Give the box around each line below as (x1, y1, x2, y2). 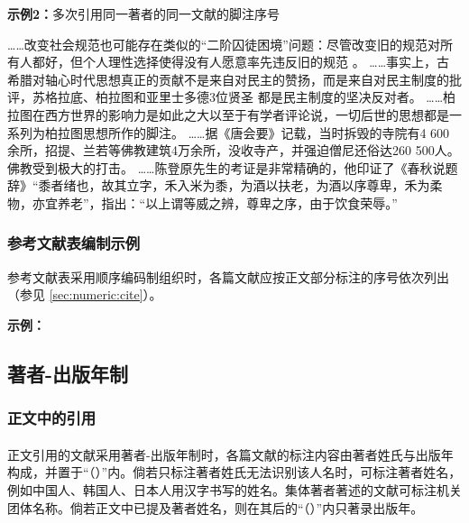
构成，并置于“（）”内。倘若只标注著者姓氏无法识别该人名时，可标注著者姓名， (7, 463, 462, 482)
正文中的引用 (7, 407, 97, 429)
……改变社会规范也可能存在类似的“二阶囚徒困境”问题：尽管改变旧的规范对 (7, 34, 440, 53)
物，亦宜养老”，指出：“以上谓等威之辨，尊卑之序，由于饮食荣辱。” (7, 193, 398, 212)
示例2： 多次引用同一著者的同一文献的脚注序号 (7, 5, 280, 23)
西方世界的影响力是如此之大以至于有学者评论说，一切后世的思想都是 (44, 105, 449, 124)
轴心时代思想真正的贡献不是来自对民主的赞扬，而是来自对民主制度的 (44, 69, 449, 88)
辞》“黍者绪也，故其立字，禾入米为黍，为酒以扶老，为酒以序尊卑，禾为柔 (7, 176, 443, 195)
